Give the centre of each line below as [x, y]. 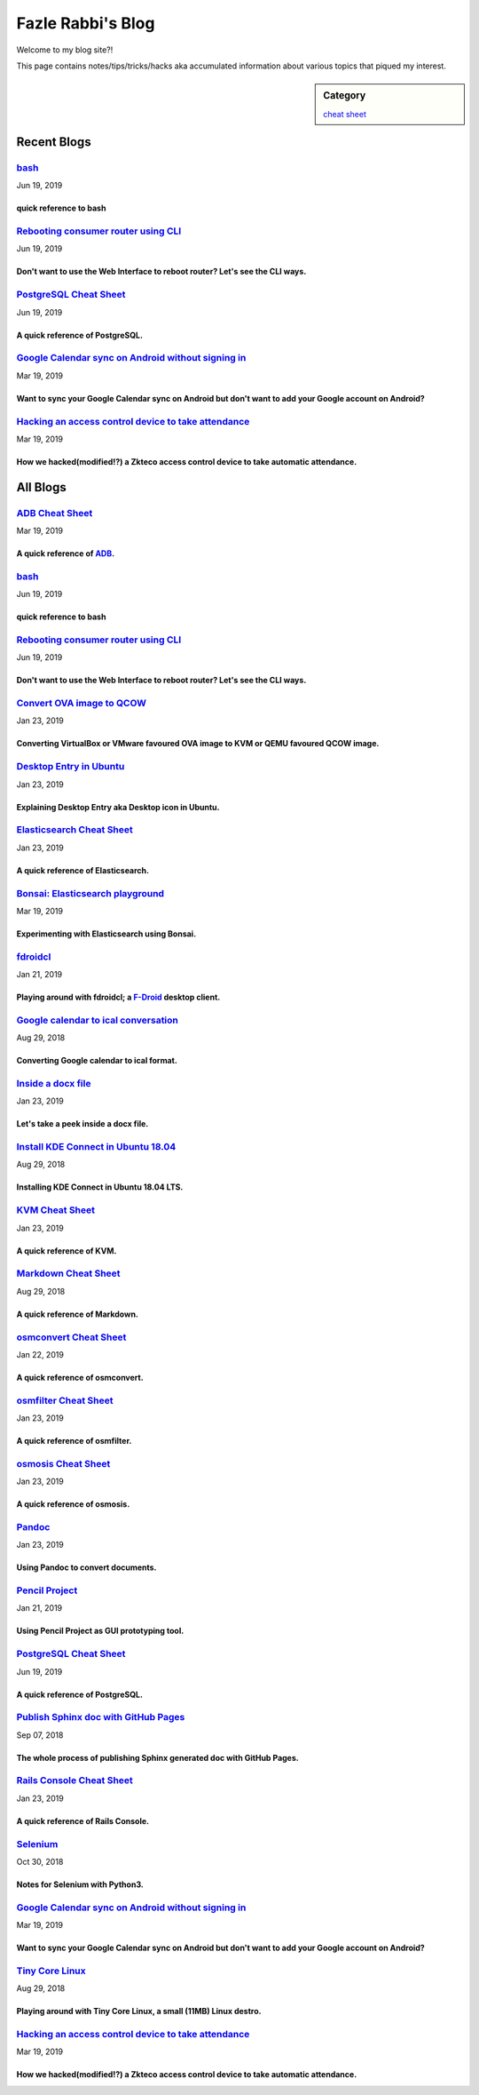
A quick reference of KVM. [67, 1251]
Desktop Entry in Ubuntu [71, 767]
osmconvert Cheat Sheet [71, 1337]
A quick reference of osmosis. [73, 1504]
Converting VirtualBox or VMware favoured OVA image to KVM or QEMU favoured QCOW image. [198, 744]
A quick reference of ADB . [66, 554]
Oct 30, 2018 [40, 1862]
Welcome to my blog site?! [65, 50]
